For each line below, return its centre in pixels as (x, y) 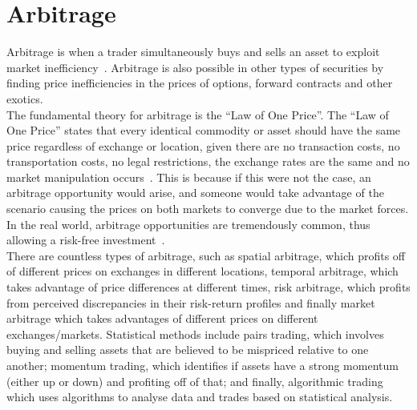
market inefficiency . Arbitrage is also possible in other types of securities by (195, 67)
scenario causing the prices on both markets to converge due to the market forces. (208, 209)
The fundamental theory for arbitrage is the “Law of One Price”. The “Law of (198, 114)
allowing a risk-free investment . (86, 240)
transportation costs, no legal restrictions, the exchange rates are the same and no (208, 161)
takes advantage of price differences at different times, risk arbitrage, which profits (208, 287)
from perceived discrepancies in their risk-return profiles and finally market (191, 302)
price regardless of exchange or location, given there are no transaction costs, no (203, 145)
